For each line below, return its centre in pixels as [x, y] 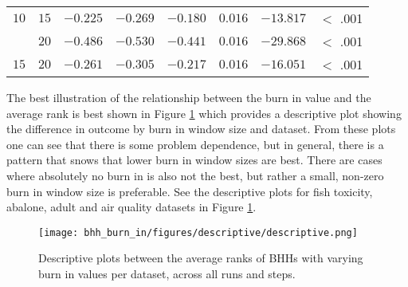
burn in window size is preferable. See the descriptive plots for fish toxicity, [190, 191]
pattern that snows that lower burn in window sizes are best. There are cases [194, 160]
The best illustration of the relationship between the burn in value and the [189, 97]
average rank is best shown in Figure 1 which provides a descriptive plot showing [204, 113]
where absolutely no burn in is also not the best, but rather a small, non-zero [195, 175]
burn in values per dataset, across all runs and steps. [167, 273]
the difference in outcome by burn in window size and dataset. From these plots [201, 129]
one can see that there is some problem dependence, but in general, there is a [195, 144]
